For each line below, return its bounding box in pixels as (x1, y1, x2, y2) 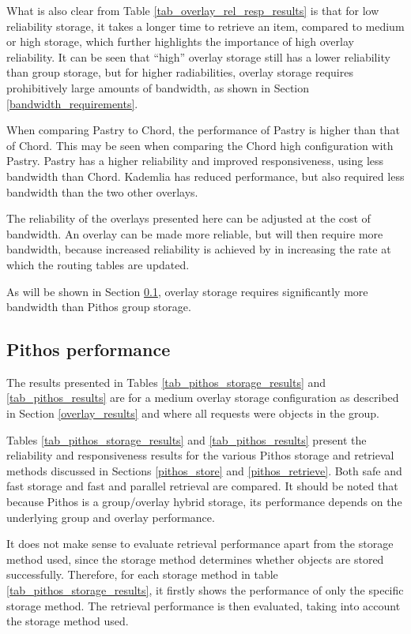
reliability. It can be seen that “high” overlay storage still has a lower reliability (6, 48, 390, 65)
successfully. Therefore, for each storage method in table (6, 566, 278, 583)
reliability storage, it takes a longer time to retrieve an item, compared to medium (6, 17, 405, 34)
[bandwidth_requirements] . (6, 95, 138, 111)
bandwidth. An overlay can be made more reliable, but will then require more (6, 225, 383, 242)
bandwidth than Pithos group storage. (6, 298, 191, 315)
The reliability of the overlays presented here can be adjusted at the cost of (6, 210, 371, 227)
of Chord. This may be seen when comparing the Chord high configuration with (6, 137, 394, 153)
